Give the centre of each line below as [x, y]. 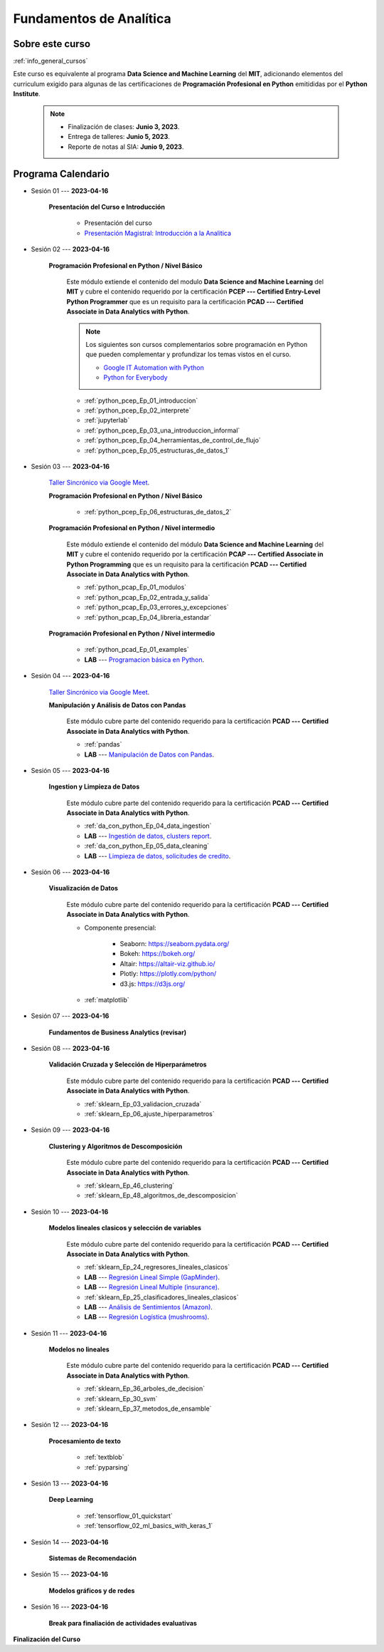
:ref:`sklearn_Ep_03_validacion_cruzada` [143, 1103]
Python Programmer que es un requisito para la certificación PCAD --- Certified [185, 301]
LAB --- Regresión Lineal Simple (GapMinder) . [152, 1277]
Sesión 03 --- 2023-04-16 [70, 466]
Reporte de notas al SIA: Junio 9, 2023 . [126, 147]
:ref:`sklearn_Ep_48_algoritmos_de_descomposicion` [161, 1195]
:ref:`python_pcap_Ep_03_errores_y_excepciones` [156, 607]
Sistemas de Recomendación [92, 1558]
